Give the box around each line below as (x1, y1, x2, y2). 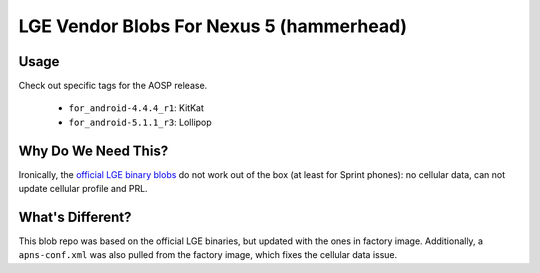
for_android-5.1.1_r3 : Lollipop (68, 116, 212, 128)
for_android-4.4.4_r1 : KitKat (68, 102, 204, 114)
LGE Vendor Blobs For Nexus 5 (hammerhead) (18, 15, 408, 37)
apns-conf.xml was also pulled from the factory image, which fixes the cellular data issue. (18, 249, 398, 261)
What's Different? (18, 208, 132, 225)
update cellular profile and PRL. (18, 183, 149, 195)
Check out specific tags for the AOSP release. (18, 80, 208, 92)
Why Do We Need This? (18, 142, 169, 159)
